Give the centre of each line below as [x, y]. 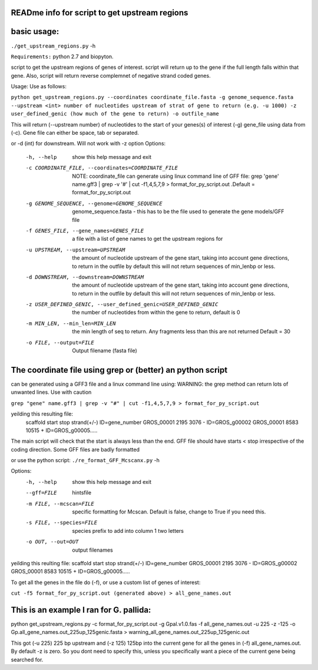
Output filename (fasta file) [105, 351]
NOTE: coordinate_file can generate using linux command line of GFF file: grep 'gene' [175, 176]
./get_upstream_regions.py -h [53, 46]
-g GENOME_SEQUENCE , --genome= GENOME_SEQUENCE [94, 203]
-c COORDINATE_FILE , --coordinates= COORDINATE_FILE [102, 168]
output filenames [92, 550]
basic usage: [35, 31]
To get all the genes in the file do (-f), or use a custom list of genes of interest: [106, 582]
